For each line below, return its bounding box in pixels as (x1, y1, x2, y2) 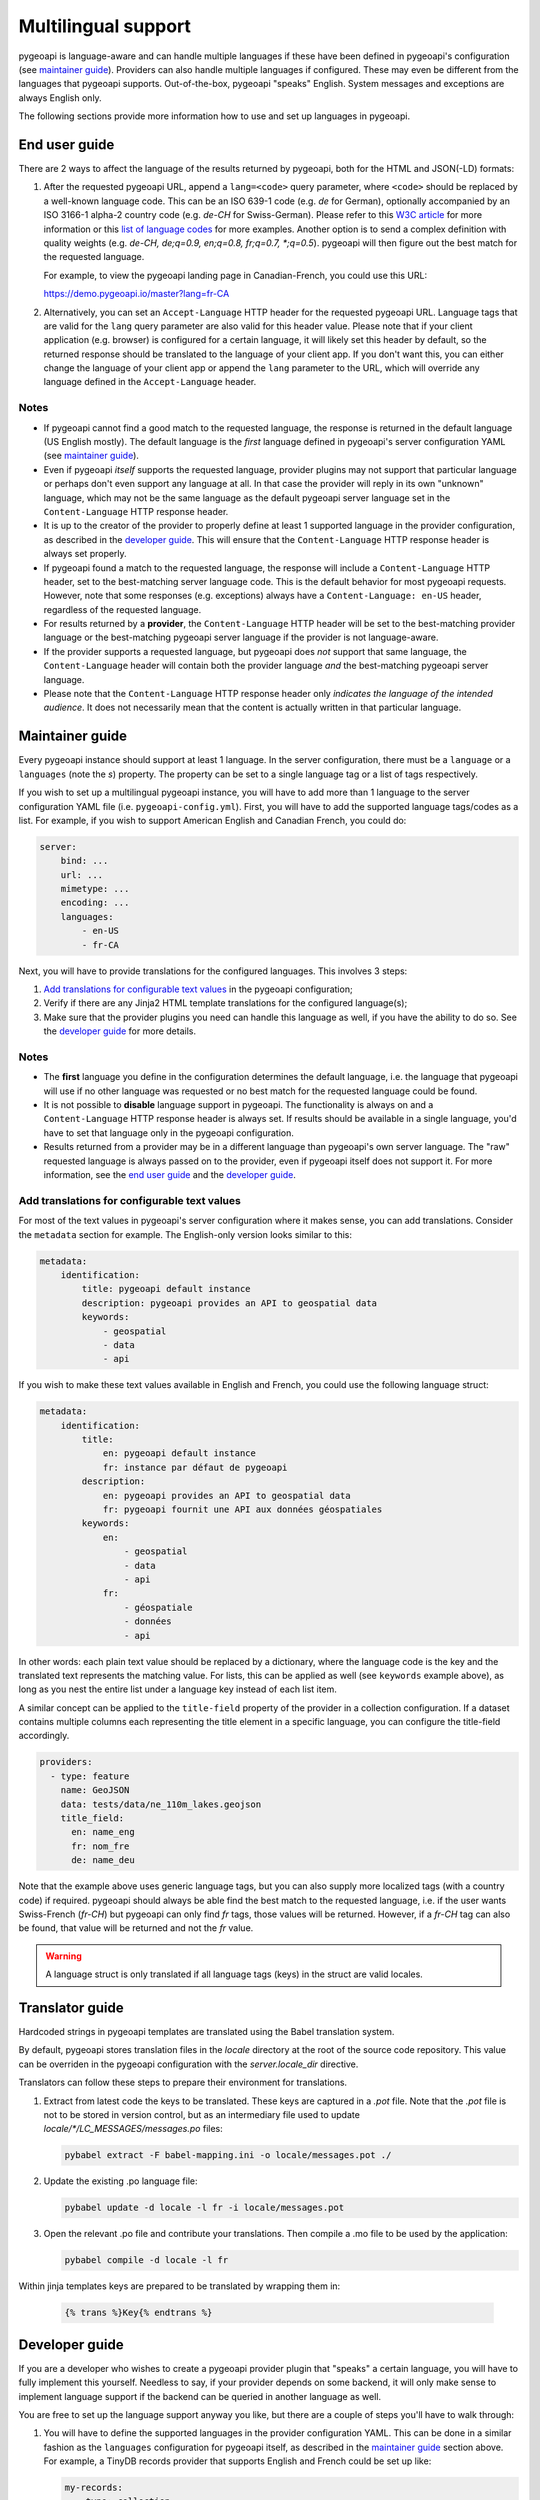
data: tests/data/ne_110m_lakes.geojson (60, 1798, 262, 1810)
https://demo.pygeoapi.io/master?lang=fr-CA (43, 288, 230, 300)
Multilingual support (18, 15, 192, 37)
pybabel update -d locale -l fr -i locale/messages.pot (64, 2202, 345, 2214)
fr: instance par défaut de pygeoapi (102, 1461, 288, 1473)
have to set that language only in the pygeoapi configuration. (43, 1126, 294, 1139)
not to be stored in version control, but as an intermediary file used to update (43, 2108, 360, 2120)
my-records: (64, 2482, 124, 2494)
